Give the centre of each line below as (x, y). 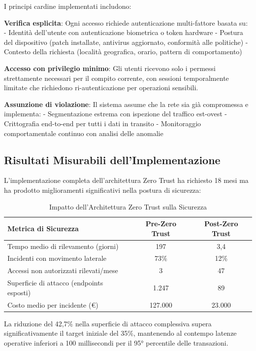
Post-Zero (221, 224)
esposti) (19, 292)
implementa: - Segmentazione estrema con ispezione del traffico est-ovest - (115, 114)
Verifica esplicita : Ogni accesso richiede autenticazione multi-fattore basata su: (126, 22)
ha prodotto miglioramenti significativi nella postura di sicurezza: (103, 190)
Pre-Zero (161, 224)
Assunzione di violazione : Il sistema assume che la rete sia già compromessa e (126, 104)
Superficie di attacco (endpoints (55, 283)
